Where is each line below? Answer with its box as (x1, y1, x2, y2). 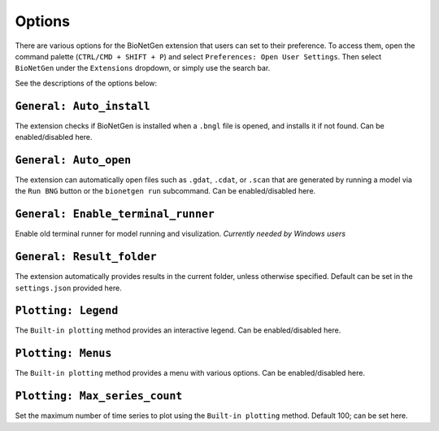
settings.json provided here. (15, 283, 122, 293)
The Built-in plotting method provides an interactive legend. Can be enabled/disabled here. (15, 325, 341, 335)
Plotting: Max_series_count (15, 390, 183, 403)
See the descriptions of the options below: (15, 78, 158, 88)
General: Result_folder (15, 250, 158, 263)
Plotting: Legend (15, 304, 119, 317)
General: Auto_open (15, 153, 132, 167)
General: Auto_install (15, 99, 150, 113)
